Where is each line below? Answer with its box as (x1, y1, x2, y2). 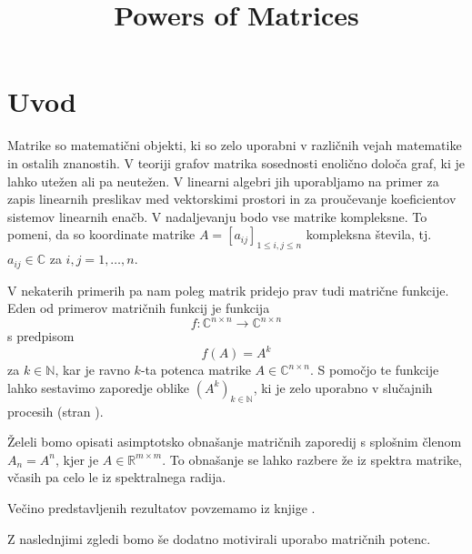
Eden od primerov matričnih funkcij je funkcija (7, 298, 270, 317)
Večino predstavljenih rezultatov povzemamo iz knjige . (7, 499, 316, 518)
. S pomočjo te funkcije (309, 360, 439, 379)
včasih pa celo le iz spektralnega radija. (7, 468, 226, 487)
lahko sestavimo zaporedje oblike (7, 378, 190, 397)
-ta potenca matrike (140, 360, 251, 379)
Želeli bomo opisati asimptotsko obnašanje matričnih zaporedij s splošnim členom (7, 432, 462, 451)
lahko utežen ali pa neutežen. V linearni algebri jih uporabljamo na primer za (7, 171, 439, 190)
